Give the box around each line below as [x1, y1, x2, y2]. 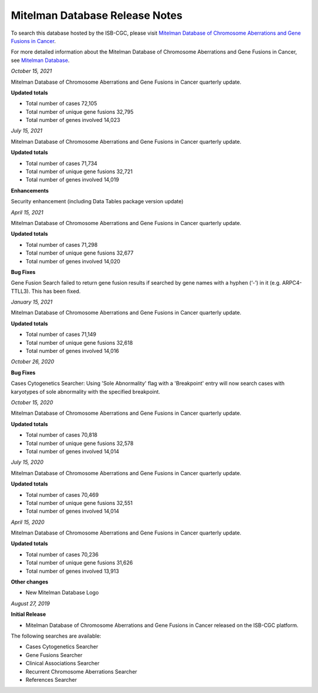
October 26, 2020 [11, 358, 54, 365]
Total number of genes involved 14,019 [25, 176, 120, 183]
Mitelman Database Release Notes [11, 9, 183, 22]
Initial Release [11, 610, 47, 618]
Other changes [11, 578, 48, 586]
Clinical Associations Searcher [25, 660, 100, 667]
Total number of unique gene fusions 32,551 [25, 499, 133, 506]
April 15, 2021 [11, 209, 44, 216]
